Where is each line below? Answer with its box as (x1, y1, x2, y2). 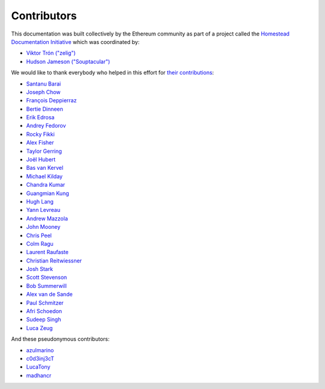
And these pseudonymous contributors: (11, 335, 110, 343)
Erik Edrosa (26, 114, 55, 121)
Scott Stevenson (26, 274, 67, 281)
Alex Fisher (26, 139, 54, 146)
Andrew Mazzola (26, 214, 69, 222)
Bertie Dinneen (26, 105, 63, 113)
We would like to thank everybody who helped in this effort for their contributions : (11, 69, 214, 76)
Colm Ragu (26, 240, 54, 247)
